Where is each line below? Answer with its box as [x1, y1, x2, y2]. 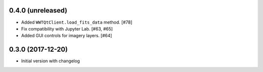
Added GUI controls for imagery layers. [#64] [21, 33, 112, 39]
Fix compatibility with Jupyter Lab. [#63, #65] [21, 26, 113, 31]
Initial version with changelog [21, 58, 80, 64]
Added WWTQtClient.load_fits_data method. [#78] [21, 19, 132, 25]
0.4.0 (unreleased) [9, 6, 68, 14]
